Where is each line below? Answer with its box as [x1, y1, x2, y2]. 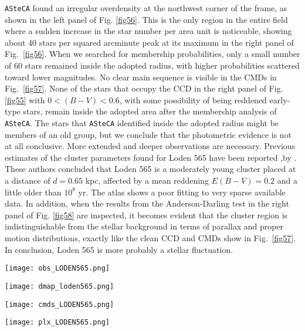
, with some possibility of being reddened [119, 93, 267, 106]
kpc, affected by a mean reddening [85, 174, 209, 187]
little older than [5, 185, 62, 198]
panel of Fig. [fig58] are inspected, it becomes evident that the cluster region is [5, 208, 288, 221]
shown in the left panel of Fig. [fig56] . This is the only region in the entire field [5, 13, 288, 25]
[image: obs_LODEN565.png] [5, 264, 110, 273]
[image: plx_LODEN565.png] [5, 318, 110, 327]
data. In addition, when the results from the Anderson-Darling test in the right [5, 197, 289, 210]
